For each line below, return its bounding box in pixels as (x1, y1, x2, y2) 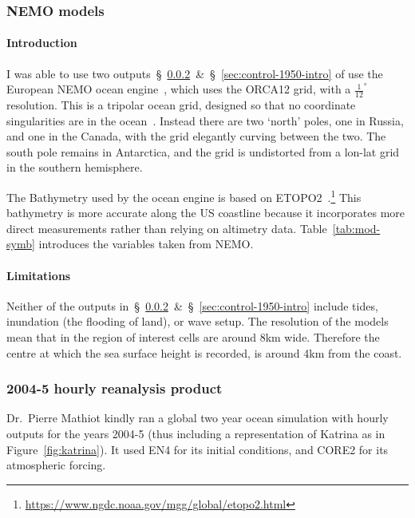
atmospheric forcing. (6, 457, 106, 473)
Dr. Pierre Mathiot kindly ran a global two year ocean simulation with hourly (6, 409, 389, 426)
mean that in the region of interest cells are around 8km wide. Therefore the (6, 329, 380, 346)
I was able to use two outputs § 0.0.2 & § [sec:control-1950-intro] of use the (6, 65, 383, 81)
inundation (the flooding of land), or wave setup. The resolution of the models (6, 313, 389, 330)
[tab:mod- (332, 219, 381, 236)
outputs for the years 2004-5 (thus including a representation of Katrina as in (6, 425, 385, 442)
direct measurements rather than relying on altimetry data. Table (6, 219, 327, 236)
